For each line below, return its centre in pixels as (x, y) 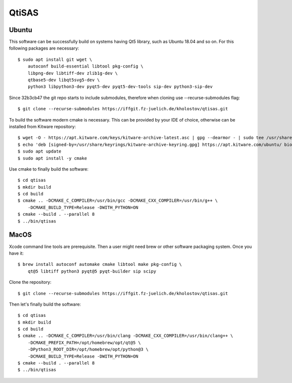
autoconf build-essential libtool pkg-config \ (85, 66)
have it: (16, 253)
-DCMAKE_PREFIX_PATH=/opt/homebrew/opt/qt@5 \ (84, 342)
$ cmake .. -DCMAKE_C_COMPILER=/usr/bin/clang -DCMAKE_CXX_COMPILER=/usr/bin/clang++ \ (126, 336)
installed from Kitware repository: (43, 126)
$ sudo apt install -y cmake (52, 158)
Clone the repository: (30, 282)
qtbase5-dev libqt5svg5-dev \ (64, 80)
